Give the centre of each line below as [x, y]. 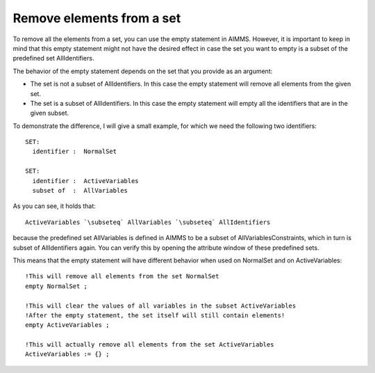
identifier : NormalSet [75, 152]
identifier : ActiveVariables [85, 181]
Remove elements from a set [97, 18]
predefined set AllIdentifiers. [53, 58]
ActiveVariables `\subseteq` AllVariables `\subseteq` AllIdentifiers [148, 222]
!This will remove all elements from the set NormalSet [122, 276]
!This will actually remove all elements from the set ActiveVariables [150, 345]
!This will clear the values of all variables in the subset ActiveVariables [161, 305]
